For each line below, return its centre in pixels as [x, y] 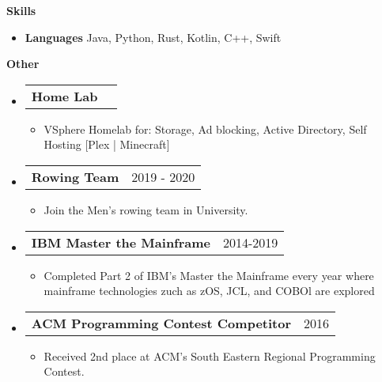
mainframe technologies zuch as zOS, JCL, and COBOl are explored [209, 291]
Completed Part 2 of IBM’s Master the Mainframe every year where [209, 275]
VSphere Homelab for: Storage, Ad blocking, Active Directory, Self [205, 129]
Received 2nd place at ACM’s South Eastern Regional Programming [210, 356]
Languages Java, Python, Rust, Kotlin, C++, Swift [153, 37]
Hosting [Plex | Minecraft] [107, 144]
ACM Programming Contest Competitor [161, 323]
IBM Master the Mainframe [121, 242]
